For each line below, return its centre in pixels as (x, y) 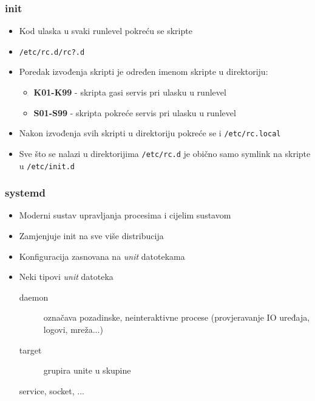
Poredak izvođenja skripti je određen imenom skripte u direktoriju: (144, 71)
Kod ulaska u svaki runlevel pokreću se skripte (106, 31)
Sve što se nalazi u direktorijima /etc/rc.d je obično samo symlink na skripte (165, 153)
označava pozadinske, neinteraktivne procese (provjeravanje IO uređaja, (177, 317)
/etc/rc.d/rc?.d (52, 52)
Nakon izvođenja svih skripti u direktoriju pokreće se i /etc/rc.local (150, 133)
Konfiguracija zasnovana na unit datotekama (102, 256)
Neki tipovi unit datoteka (66, 277)
